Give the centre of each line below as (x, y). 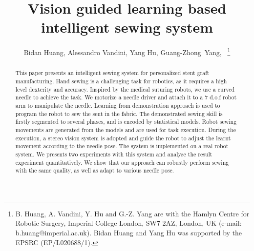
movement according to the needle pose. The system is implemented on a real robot (122, 146)
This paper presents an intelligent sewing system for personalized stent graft (112, 73)
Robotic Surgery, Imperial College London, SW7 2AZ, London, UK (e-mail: (128, 223)
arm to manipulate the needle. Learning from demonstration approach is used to (118, 105)
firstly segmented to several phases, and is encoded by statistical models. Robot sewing (126, 122)
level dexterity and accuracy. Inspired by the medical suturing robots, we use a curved (125, 89)
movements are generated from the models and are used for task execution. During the (126, 129)
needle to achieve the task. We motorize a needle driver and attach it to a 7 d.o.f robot (126, 97)
